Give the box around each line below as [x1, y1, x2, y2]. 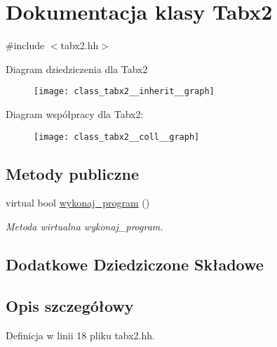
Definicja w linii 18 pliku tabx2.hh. [6, 327, 155, 342]
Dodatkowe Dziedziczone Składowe [6, 254, 264, 275]
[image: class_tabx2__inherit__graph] [34, 86, 215, 97]
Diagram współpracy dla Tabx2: [6, 106, 144, 121]
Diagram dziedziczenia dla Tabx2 [6, 61, 148, 76]
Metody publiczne [6, 162, 139, 184]
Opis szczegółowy [6, 294, 134, 316]
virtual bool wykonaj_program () [6, 195, 150, 210]
